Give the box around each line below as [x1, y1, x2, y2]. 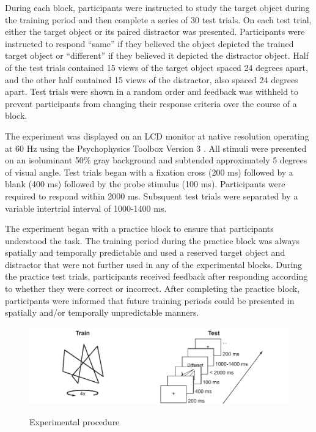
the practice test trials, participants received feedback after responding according [5, 270, 308, 283]
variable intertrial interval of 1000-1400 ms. [5, 201, 167, 214]
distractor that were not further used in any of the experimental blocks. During [5, 258, 303, 270]
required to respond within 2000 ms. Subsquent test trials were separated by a [5, 189, 298, 202]
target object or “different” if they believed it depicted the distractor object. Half [5, 49, 309, 62]
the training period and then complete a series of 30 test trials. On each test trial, [5, 13, 312, 26]
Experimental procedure [29, 415, 120, 428]
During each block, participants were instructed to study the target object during [5, 1, 310, 13]
